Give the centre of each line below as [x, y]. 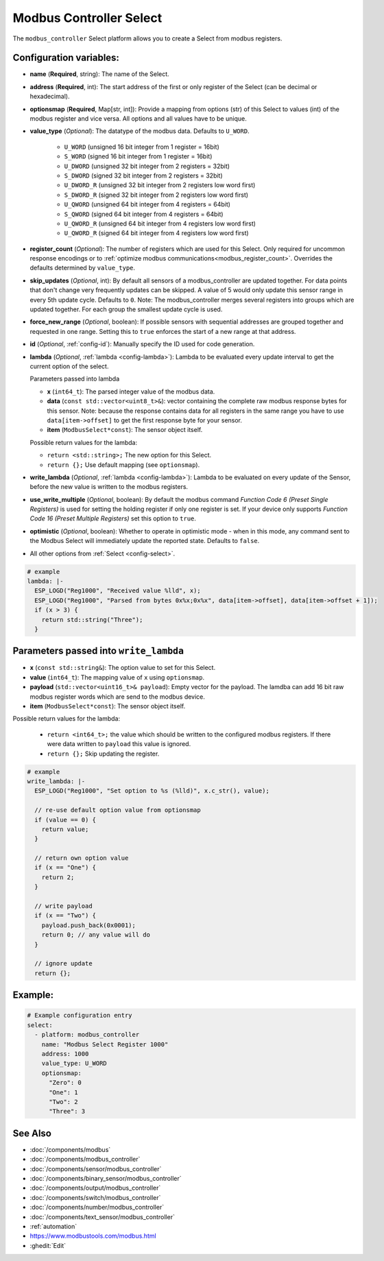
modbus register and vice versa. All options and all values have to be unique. [138, 119]
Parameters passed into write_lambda [98, 651]
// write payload [63, 906]
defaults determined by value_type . [83, 268]
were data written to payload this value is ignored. [119, 744]
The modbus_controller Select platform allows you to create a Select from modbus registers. [147, 38]
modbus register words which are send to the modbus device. [118, 697]
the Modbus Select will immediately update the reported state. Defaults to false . [145, 541]
